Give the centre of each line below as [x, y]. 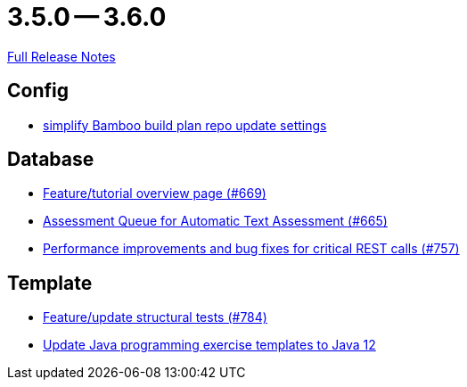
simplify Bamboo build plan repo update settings [185, 125]
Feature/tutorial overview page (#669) [155, 193]
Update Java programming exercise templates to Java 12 [209, 345]
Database [51, 160]
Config [38, 91]
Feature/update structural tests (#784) [155, 317]
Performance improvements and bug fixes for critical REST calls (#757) [251, 249]
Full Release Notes [61, 56]
